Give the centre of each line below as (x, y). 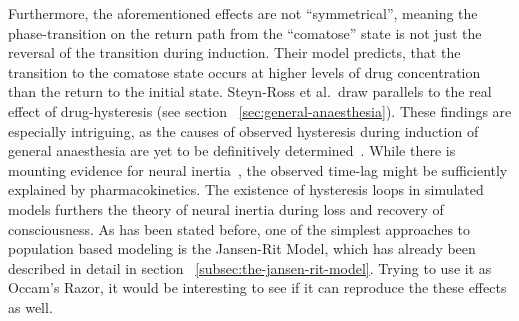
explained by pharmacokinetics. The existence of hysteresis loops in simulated (246, 189)
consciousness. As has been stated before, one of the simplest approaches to (239, 228)
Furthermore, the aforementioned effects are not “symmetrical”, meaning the (243, 13)
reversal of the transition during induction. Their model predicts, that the (234, 52)
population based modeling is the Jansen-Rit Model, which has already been (242, 248)
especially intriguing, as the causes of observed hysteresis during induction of (243, 130)
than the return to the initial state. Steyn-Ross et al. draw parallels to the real (250, 91)
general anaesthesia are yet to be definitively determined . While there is (232, 150)
